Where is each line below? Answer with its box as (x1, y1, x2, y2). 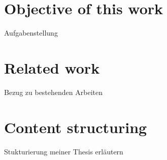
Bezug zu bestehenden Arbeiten (4, 86, 103, 97)
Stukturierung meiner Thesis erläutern (4, 146, 123, 156)
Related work (4, 57, 100, 78)
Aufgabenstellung (4, 27, 58, 38)
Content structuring (4, 116, 147, 137)
